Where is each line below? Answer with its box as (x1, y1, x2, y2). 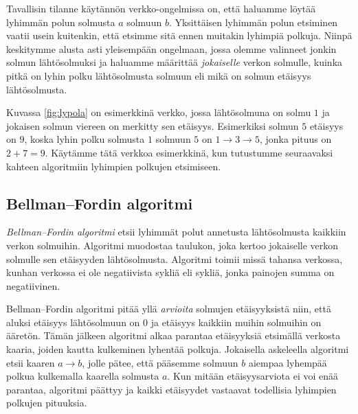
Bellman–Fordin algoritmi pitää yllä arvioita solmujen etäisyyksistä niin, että (6, 301, 331, 316)
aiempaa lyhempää (248, 355, 327, 369)
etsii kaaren (6, 355, 55, 369)
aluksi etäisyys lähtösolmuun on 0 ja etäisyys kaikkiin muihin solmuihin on (6, 314, 322, 329)
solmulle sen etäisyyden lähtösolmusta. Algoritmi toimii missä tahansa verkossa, (6, 251, 343, 266)
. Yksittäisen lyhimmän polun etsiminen (168, 14, 338, 29)
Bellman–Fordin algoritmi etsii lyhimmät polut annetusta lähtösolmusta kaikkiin (6, 225, 346, 239)
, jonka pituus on (259, 132, 332, 146)
